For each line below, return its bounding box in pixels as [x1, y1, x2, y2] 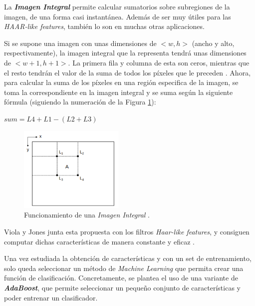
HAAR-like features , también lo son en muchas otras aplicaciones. [4, 21, 205, 31]
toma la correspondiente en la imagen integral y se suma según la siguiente [4, 86, 233, 97]
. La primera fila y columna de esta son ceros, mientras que [68, 57, 250, 67]
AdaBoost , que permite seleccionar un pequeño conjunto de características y [4, 282, 241, 292]
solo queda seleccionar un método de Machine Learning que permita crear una [4, 262, 244, 273]
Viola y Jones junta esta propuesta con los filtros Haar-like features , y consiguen [4, 226, 250, 236]
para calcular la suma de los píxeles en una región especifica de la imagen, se [4, 77, 239, 87]
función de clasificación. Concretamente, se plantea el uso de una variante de [4, 272, 238, 283]
